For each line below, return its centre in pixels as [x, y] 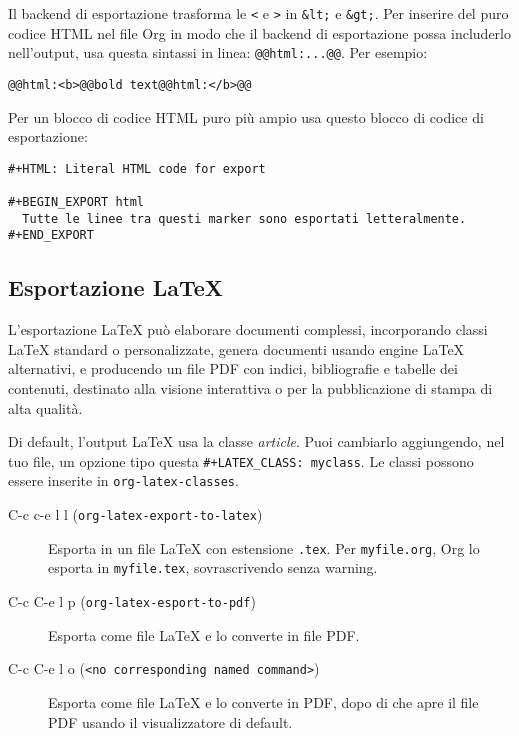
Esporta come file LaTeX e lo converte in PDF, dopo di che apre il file [263, 701]
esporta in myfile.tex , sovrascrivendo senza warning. [213, 567]
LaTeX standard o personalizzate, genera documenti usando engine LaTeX [236, 348]
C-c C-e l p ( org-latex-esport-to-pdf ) [132, 601]
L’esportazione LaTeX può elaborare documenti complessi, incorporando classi [248, 329]
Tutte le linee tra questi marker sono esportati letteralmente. [244, 218]
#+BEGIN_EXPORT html [76, 202]
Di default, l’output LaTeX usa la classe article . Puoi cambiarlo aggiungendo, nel [256, 441]
